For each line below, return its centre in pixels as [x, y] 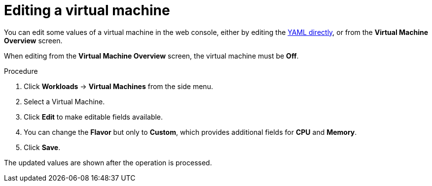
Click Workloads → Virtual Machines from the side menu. [118, 86]
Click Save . [42, 147]
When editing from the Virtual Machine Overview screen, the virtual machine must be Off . [151, 56]
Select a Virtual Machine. [64, 101]
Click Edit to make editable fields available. [93, 117]
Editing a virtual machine [87, 10]
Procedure [21, 71]
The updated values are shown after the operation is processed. [108, 162]
